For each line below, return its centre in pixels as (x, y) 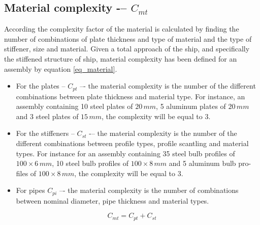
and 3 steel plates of (47, 116)
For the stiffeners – (45, 133)
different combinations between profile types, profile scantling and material (132, 143)
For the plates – (41, 86)
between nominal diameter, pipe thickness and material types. (112, 200)
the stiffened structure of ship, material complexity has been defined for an (121, 58)
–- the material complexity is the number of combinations (149, 190)
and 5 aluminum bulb (202, 163)
